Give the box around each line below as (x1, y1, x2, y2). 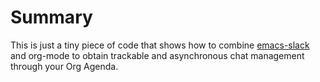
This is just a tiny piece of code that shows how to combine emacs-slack (10, 39, 310, 51)
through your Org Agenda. (10, 60, 119, 72)
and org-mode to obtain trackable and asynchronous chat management (10, 49, 305, 61)
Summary (10, 6, 93, 29)
